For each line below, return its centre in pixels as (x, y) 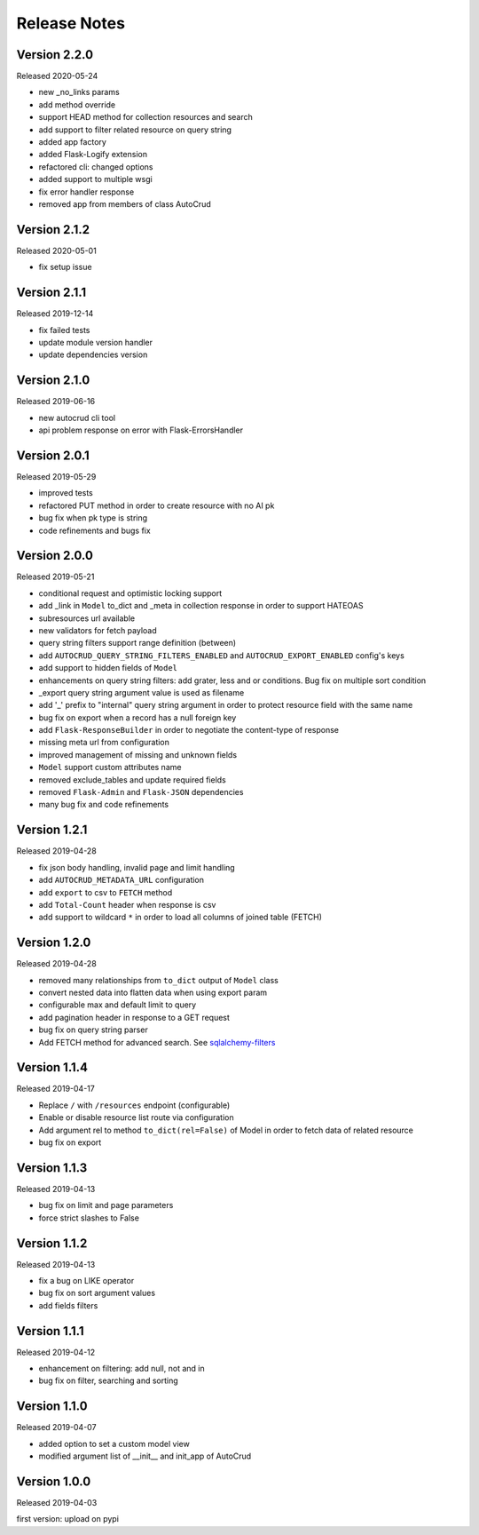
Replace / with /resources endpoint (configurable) (134, 1105)
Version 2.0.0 (55, 556)
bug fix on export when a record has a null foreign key (137, 717)
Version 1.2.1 (52, 830)
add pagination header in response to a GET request (134, 1017)
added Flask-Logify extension (93, 155)
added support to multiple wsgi (95, 179)
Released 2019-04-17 (55, 1089)
